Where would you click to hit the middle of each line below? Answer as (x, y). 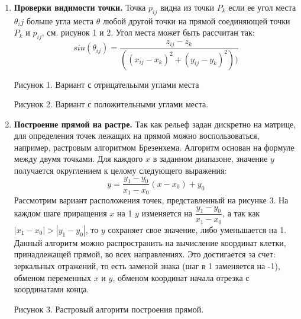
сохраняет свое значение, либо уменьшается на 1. (197, 229)
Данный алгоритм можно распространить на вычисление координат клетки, (150, 242)
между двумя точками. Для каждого (78, 159)
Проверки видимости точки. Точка (80, 7)
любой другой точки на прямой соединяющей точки (196, 20)
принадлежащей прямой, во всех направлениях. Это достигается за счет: (145, 254)
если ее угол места (262, 7)
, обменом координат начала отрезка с (181, 277)
